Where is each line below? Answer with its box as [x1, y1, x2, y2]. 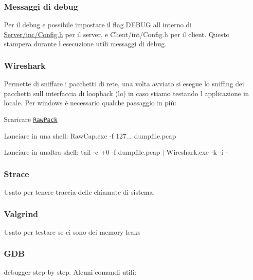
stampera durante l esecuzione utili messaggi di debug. [4, 39, 167, 49]
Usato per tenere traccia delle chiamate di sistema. [4, 187, 155, 197]
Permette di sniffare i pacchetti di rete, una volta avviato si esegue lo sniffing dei [4, 79, 244, 89]
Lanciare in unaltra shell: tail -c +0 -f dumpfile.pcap [4, 147, 160, 157]
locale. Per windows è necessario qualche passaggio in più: [4, 98, 177, 108]
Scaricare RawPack [4, 114, 58, 124]
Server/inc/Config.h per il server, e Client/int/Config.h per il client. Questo [4, 29, 230, 39]
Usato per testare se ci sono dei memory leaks [4, 226, 141, 237]
